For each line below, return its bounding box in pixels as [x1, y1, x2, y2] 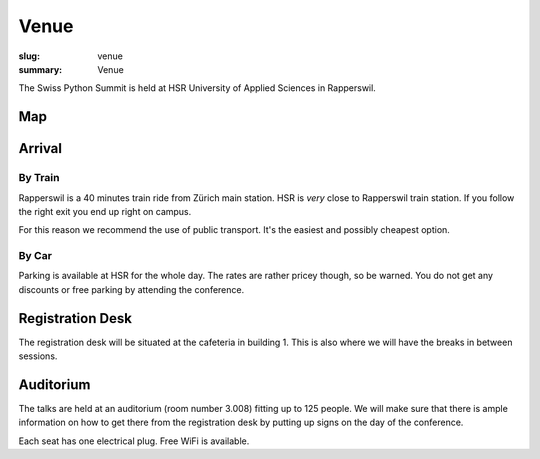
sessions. [18, 350, 58, 362]
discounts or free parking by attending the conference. [18, 283, 245, 295]
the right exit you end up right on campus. [18, 205, 192, 217]
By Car [18, 249, 52, 263]
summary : [18, 63, 63, 75]
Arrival [18, 140, 62, 157]
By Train [18, 171, 60, 185]
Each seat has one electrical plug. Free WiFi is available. [18, 435, 250, 447]
